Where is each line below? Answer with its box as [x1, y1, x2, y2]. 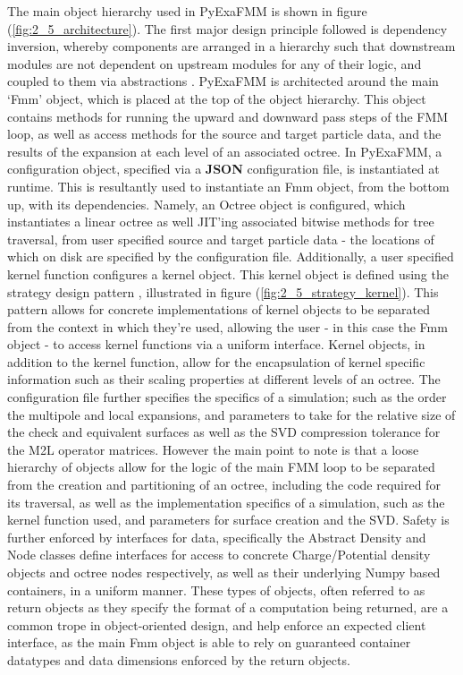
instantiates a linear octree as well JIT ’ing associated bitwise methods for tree [7, 212, 434, 231]
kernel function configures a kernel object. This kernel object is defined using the [7, 264, 449, 283]
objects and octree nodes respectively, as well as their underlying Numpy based [7, 563, 441, 581]
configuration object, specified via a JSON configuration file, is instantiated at [7, 159, 440, 178]
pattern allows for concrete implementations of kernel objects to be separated [7, 300, 430, 319]
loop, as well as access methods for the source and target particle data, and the [7, 124, 442, 143]
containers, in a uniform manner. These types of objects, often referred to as [7, 580, 425, 599]
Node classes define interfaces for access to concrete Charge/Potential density [7, 545, 431, 564]
